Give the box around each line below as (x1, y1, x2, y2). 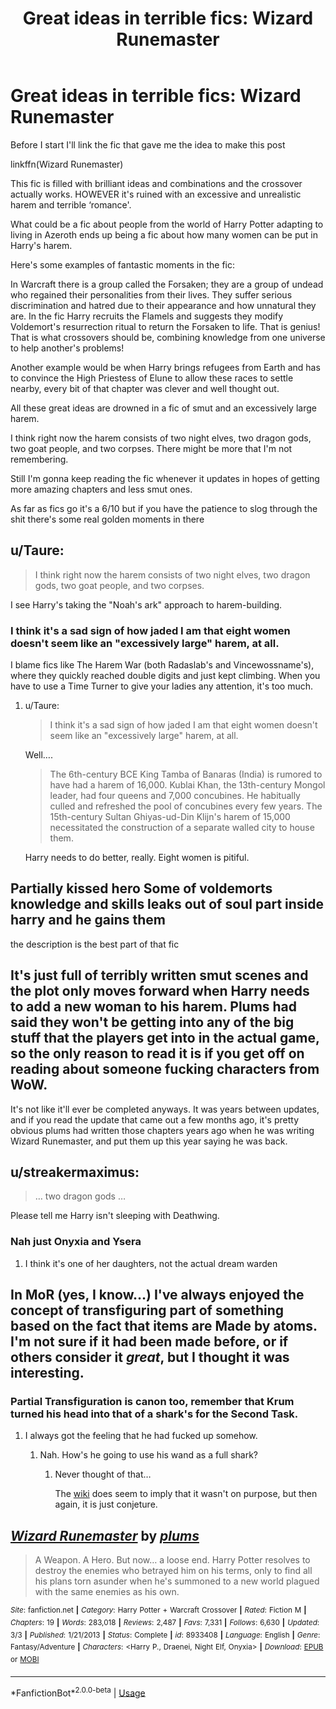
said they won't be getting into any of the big (10, 1014, 295, 1031)
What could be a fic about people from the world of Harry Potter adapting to (10, 218, 324, 230)
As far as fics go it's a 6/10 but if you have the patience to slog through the (10, 502, 318, 514)
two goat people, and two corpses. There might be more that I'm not (10, 442, 293, 454)
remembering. (10, 453, 69, 465)
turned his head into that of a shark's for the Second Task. (10, 1407, 299, 1421)
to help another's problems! (10, 342, 125, 354)
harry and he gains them (10, 912, 166, 929)
